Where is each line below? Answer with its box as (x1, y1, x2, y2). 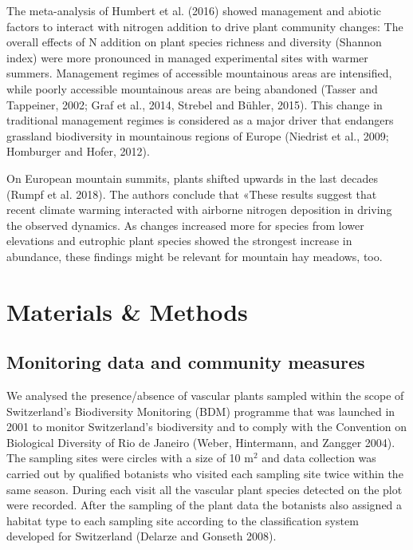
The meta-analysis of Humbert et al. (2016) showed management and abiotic (6, 2, 382, 18)
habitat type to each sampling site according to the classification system (6, 512, 359, 528)
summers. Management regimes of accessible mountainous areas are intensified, (6, 65, 392, 81)
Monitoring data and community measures (6, 350, 365, 374)
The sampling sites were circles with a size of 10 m (6, 449, 254, 466)
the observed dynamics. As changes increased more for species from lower (6, 216, 364, 233)
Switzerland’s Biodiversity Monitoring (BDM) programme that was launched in (6, 402, 395, 419)
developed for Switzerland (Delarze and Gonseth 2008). (6, 528, 277, 544)
